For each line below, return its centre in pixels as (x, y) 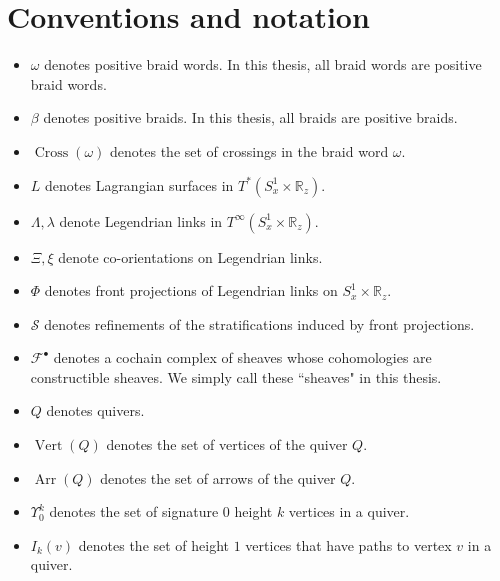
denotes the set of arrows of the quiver (218, 477)
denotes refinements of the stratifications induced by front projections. (259, 323)
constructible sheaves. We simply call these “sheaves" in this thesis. (236, 376)
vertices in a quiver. (349, 511)
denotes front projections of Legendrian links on (191, 290)
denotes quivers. (95, 410)
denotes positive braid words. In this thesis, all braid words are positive (263, 64)
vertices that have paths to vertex (348, 544)
